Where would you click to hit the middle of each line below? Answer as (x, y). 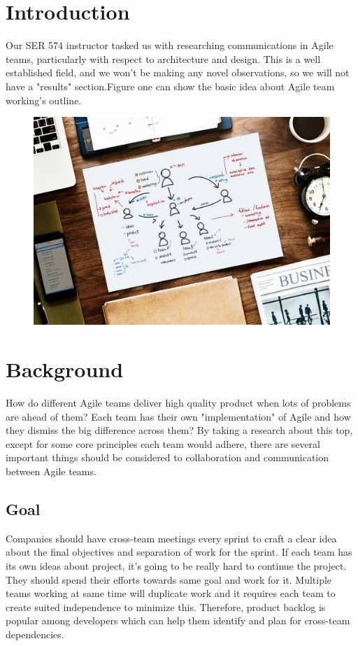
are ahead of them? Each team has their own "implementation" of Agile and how (178, 416)
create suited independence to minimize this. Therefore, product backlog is (166, 606)
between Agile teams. (51, 471)
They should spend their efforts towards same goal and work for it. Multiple (169, 579)
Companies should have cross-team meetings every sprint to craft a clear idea (171, 538)
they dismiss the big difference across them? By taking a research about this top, (179, 430)
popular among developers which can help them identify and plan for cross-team (178, 620)
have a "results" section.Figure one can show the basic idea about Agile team (170, 86)
